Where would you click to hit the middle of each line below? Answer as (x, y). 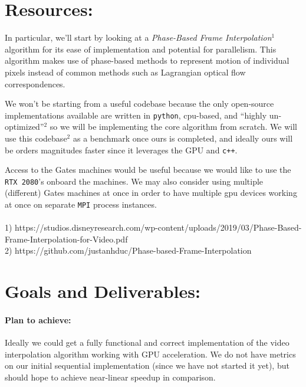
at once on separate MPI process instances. (81, 204)
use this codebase (36, 138)
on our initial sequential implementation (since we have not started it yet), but (147, 365)
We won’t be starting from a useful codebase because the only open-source (139, 104)
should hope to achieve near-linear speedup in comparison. (110, 377)
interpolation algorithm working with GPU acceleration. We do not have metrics (150, 354)
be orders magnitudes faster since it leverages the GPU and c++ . (121, 150)
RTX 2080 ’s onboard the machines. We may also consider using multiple (134, 181)
